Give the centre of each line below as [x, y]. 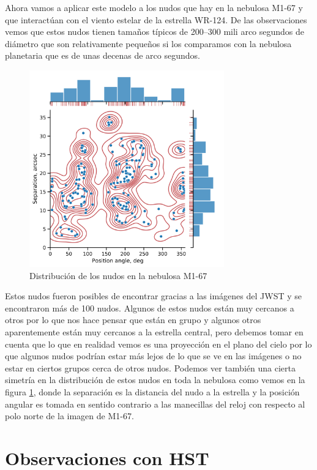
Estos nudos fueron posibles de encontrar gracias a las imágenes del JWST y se [153, 296]
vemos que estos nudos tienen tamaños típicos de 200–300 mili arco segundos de [155, 32]
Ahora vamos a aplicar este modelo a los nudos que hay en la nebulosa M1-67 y [154, 7]
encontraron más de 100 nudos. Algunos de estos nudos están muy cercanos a [150, 308]
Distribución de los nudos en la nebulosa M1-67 [118, 275]
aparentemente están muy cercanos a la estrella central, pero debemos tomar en [154, 332]
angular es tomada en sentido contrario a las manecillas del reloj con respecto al [155, 404]
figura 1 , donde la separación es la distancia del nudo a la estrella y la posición [152, 392]
